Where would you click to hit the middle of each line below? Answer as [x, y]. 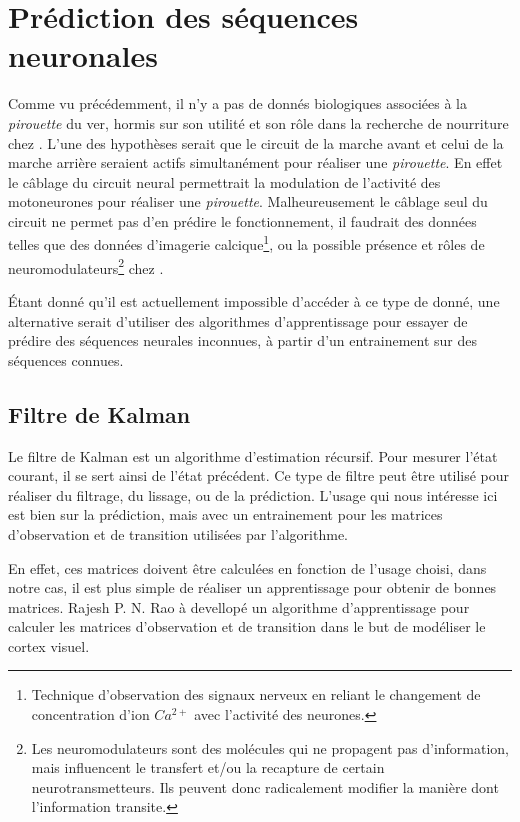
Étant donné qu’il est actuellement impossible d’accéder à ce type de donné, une [254, 300]
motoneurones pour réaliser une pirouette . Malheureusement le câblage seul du [248, 201]
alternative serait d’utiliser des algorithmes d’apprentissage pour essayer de [238, 320]
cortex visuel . [49, 645]
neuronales [83, 55]
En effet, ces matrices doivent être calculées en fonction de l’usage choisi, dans [247, 567]
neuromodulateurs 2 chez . [86, 266]
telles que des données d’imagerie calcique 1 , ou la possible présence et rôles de [246, 243]
